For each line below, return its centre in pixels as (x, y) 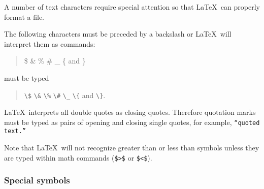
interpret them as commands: (50, 43)
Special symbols (37, 180)
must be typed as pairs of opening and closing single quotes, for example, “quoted (132, 122)
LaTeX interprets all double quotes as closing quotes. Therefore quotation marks (130, 112)
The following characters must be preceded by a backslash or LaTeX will (118, 34)
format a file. (24, 17)
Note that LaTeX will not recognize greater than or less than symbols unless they (132, 148)
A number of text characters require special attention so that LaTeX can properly (132, 7)
